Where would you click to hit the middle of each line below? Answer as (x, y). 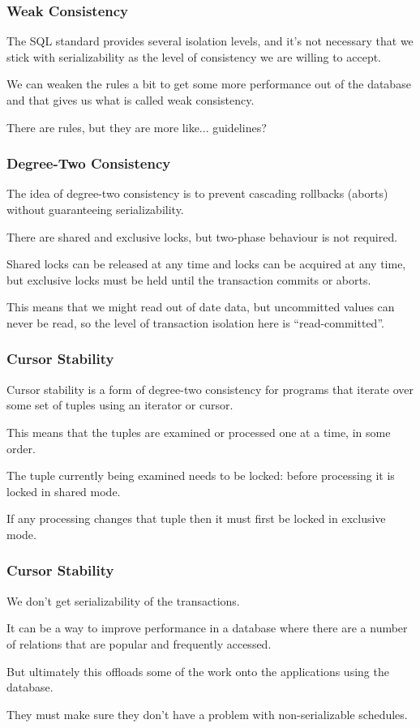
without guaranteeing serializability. (95, 209)
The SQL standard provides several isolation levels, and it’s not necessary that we (210, 41)
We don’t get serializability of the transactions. (123, 600)
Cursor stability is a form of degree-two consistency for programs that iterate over (210, 389)
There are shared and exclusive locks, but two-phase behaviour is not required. (202, 236)
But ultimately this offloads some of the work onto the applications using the (198, 671)
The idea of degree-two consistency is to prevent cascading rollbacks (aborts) (197, 193)
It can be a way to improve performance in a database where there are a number (207, 628)
